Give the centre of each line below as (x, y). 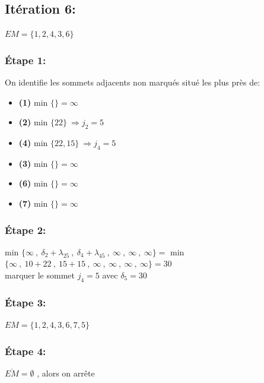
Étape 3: (26, 302)
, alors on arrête (66, 373)
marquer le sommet (40, 275)
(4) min (33, 143)
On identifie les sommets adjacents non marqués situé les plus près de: (133, 82)
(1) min (33, 102)
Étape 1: (26, 60)
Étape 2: (26, 230)
